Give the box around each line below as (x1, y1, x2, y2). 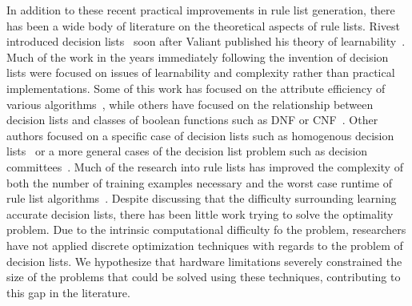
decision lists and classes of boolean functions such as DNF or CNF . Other (6, 111, 378, 128)
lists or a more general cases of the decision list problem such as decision (6, 143, 368, 159)
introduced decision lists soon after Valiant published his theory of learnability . (6, 33, 406, 50)
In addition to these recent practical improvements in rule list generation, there (6, 2, 395, 18)
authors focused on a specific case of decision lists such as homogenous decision (6, 127, 394, 143)
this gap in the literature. (6, 284, 130, 300)
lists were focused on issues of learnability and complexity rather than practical (6, 64, 395, 81)
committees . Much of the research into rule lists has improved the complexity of (6, 158, 403, 175)
